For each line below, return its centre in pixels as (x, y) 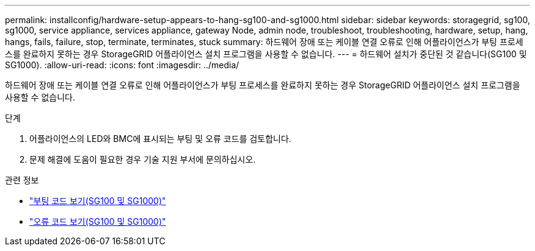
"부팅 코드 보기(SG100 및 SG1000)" (98, 201)
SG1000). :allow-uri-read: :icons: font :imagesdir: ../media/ (122, 65)
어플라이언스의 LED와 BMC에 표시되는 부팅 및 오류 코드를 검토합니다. (160, 139)
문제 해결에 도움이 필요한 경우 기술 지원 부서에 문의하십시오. (143, 159)
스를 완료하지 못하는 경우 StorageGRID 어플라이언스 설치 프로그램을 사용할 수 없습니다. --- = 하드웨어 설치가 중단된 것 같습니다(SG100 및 (266, 54)
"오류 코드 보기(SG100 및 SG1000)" (98, 221)
